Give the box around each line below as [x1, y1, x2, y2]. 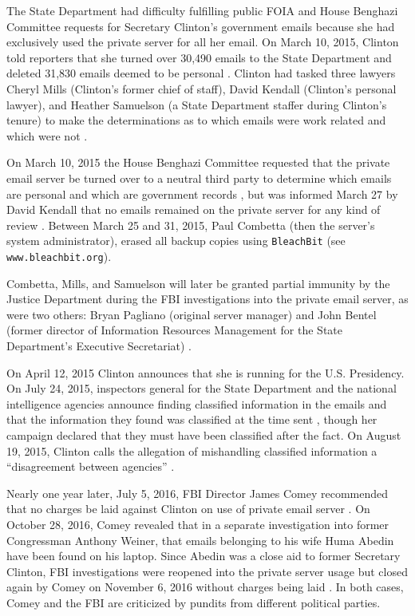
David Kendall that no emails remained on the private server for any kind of [6, 201, 381, 218]
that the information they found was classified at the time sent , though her [6, 411, 377, 428]
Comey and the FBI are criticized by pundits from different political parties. [6, 594, 381, 610]
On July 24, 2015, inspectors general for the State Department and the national [6, 380, 397, 397]
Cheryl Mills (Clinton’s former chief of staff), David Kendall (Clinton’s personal [6, 80, 397, 97]
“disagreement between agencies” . [6, 458, 175, 475]
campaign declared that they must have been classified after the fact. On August [6, 426, 401, 443]
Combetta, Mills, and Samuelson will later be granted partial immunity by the [6, 274, 390, 291]
